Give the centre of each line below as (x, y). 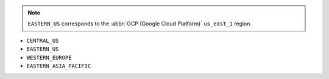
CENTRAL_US (43, 40)
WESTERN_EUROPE (49, 58)
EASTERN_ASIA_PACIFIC (59, 66)
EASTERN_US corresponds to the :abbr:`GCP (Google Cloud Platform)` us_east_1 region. (140, 24)
